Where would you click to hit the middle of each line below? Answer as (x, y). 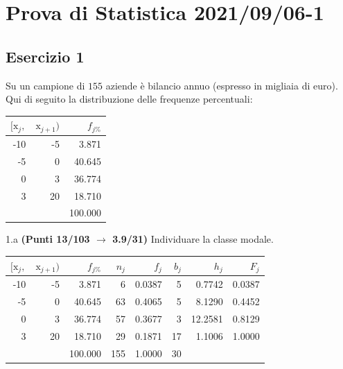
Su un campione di (45, 85)
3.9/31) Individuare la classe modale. (193, 239)
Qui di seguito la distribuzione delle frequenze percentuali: (129, 99)
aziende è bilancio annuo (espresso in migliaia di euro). (222, 85)
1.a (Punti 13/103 (48, 239)
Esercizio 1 (45, 56)
